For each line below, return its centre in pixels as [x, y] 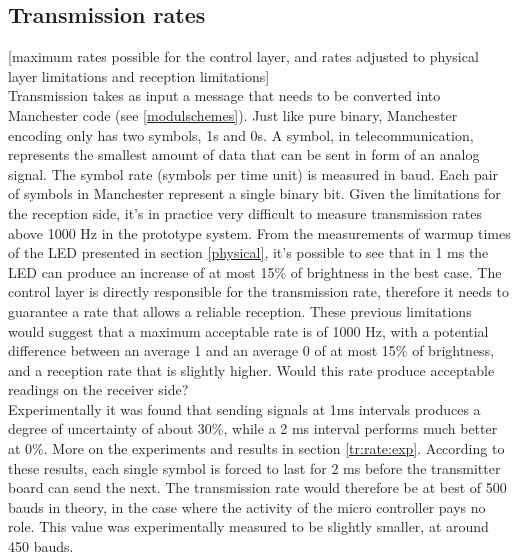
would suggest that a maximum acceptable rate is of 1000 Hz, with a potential [248, 330]
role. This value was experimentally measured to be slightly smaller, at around [248, 526]
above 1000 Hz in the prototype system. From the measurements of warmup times [259, 232]
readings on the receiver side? [98, 389]
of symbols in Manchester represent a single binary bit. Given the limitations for [254, 193]
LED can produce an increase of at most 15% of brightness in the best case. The [255, 271]
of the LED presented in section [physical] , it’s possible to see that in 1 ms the [248, 252]
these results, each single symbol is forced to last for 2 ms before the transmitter [254, 467]
